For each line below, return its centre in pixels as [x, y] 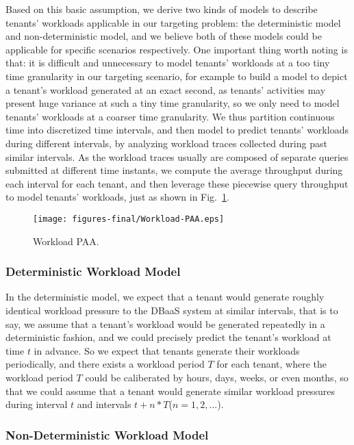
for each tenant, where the [272, 364]
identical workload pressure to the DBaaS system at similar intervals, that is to [172, 310]
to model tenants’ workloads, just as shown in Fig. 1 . [117, 197]
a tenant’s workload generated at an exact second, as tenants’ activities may [166, 89]
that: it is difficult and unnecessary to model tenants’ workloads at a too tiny [168, 63]
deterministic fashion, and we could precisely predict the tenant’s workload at [168, 337]
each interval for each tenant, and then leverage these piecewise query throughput [177, 183]
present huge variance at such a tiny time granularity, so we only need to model [173, 103]
